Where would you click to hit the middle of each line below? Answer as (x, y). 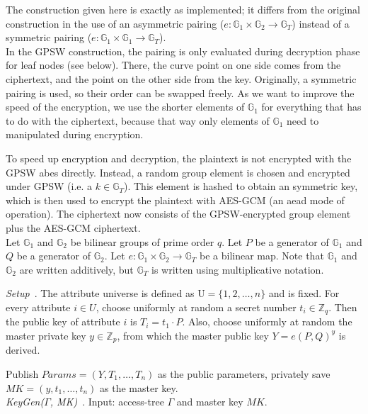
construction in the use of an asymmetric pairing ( (115, 23)
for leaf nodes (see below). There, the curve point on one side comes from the (173, 65)
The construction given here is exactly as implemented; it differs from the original (183, 9)
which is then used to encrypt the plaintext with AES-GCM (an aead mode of (175, 200)
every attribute (38, 307)
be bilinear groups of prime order (142, 241)
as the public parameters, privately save (244, 373)
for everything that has (311, 107)
